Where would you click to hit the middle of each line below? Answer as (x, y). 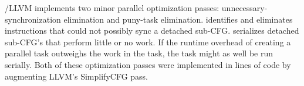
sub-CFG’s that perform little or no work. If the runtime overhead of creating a (148, 42)
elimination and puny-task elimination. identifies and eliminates (178, 19)
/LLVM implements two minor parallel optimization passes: (112, 8)
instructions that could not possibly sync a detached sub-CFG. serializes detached (152, 31)
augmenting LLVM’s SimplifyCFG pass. (76, 76)
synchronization (33, 19)
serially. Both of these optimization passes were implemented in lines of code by (148, 64)
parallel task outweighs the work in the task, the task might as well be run (139, 53)
